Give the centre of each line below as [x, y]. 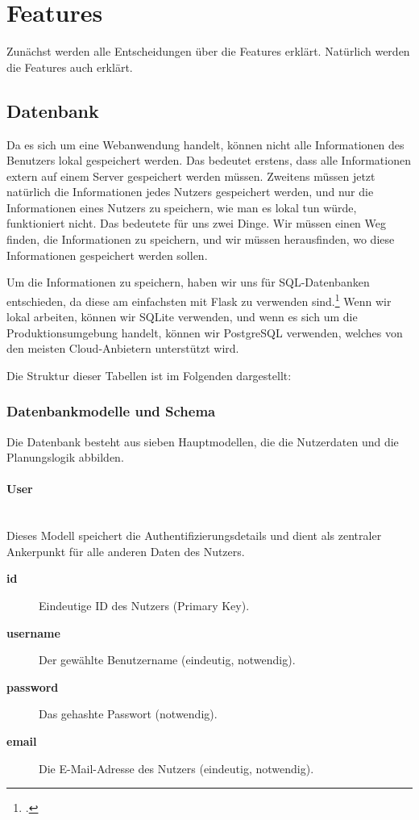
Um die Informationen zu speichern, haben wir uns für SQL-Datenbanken [188, 282]
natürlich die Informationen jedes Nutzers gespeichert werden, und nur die [190, 192]
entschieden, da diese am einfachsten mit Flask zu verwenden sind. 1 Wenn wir [199, 299]
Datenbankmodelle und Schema [111, 411]
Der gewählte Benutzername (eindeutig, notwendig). [167, 660]
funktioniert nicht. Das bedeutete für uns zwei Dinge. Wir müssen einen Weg [196, 223]
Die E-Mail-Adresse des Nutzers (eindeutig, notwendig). [176, 768]
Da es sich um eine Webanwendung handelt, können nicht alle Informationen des [205, 144]
